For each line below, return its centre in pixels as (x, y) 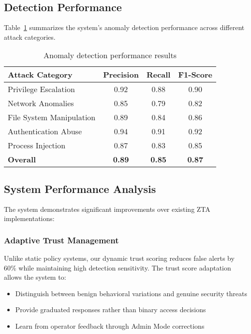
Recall (158, 75)
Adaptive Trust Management (61, 240)
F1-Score (195, 75)
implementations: (29, 218)
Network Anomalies (41, 103)
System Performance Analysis (80, 188)
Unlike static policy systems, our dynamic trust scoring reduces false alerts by (119, 258)
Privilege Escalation (41, 89)
